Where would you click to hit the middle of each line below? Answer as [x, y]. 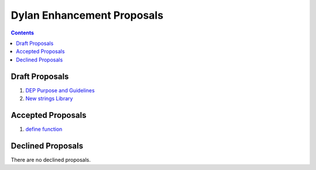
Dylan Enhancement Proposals [87, 15]
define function [44, 129]
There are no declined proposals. [51, 159]
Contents [23, 33]
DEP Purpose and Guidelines [60, 90]
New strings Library [49, 99]
